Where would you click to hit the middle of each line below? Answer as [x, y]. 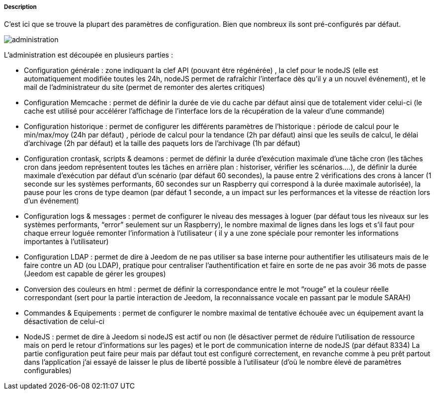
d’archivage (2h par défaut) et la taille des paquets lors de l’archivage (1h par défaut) [162, 143]
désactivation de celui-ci [64, 322]
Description [20, 7]
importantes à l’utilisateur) [66, 242]
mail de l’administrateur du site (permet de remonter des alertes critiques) [144, 87]
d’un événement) [51, 201]
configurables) [48, 371]
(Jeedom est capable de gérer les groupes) [95, 274]
